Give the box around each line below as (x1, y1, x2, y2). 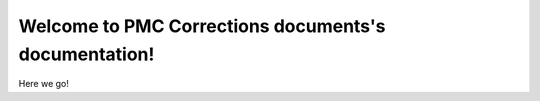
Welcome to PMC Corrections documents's (18, 15, 386, 37)
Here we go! (18, 78, 70, 90)
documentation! (18, 43, 155, 65)
